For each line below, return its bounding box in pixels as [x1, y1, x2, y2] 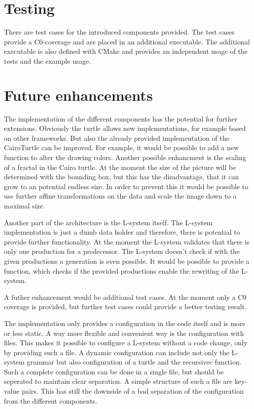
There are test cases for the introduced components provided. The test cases [4, 27, 234, 37]
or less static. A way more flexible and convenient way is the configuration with [4, 327, 244, 338]
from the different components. [4, 395, 97, 406]
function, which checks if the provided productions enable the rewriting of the [4, 265, 239, 276]
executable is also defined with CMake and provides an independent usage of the [4, 46, 248, 56]
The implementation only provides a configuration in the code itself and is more [4, 318, 246, 328]
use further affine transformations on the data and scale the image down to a [4, 191, 237, 201]
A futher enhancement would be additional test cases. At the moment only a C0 [4, 291, 247, 302]
